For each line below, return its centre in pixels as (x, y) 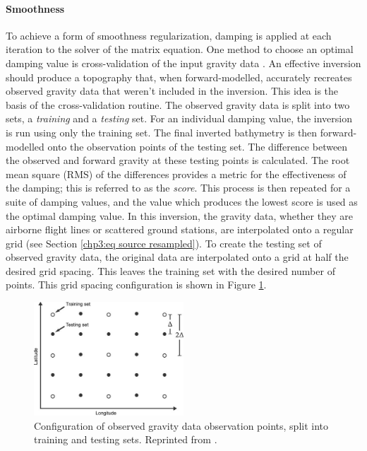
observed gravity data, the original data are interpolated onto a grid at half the (177, 257)
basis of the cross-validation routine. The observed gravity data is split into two (178, 104)
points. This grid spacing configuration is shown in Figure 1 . (136, 285)
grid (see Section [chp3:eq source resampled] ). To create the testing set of (164, 243)
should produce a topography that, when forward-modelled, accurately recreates (179, 77)
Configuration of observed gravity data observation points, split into (181, 425)
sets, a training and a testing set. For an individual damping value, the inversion (179, 118)
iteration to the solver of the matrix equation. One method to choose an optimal (180, 49)
